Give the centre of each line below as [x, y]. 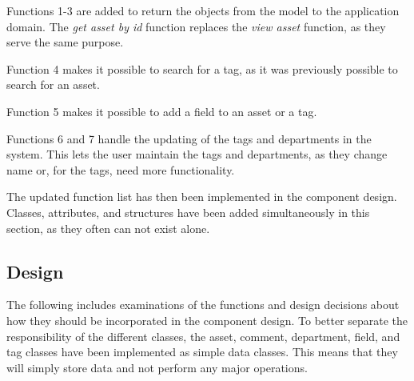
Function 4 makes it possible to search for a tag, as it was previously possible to [202, 68]
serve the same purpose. [65, 42]
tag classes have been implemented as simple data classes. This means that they [202, 352]
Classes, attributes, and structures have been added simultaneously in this [188, 212]
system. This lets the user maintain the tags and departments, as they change [197, 154]
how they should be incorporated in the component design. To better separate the [207, 320]
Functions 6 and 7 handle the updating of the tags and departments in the [189, 138]
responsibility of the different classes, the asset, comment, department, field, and [203, 336]
